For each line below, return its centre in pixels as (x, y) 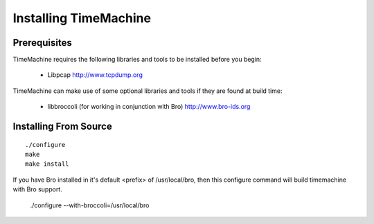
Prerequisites (42, 43)
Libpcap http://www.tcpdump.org (95, 75)
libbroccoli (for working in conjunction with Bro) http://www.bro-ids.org (149, 107)
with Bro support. (37, 189)
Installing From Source (62, 127)
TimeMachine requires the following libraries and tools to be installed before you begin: (137, 60)
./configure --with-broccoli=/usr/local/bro (90, 205)
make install (47, 164)
